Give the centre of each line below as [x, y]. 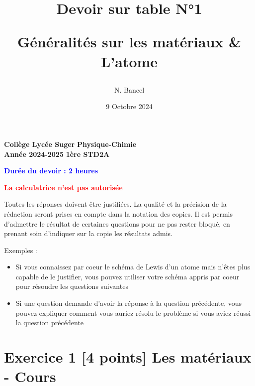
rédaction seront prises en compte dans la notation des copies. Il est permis [118, 213]
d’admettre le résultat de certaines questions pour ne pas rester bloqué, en [117, 223]
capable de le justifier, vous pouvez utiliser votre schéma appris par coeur [127, 276]
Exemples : [21, 250]
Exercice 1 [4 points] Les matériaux [128, 357]
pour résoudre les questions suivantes [72, 286]
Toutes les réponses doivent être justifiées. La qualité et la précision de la [115, 204]
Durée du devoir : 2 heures [51, 171]
